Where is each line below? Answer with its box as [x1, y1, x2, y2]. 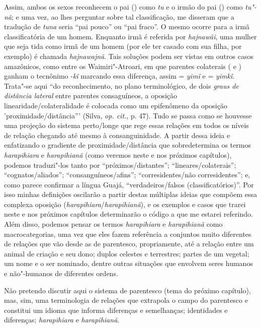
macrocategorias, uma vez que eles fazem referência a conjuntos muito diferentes [4, 228, 251, 239]
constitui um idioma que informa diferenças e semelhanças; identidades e [4, 304, 228, 315]
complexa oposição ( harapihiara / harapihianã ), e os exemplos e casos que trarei [4, 199, 246, 209]
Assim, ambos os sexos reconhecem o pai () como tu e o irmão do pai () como [4, 2, 243, 12]
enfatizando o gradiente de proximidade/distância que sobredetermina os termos [4, 140, 251, 150]
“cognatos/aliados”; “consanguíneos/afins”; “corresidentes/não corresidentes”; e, [4, 169, 250, 180]
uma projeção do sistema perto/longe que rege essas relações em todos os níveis [4, 120, 249, 130]
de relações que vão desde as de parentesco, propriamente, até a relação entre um [4, 238, 254, 249]
